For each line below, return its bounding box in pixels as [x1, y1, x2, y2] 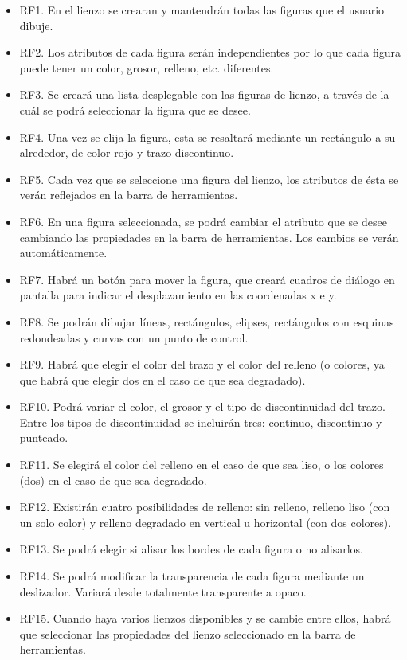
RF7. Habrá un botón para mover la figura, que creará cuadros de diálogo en [19, 271, 395, 287]
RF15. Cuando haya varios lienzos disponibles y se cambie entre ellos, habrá [19, 610, 391, 627]
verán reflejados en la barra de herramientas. [19, 186, 238, 203]
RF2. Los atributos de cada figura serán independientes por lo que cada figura [19, 44, 401, 61]
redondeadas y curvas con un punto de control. [19, 329, 249, 346]
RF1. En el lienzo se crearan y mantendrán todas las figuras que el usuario [19, 2, 385, 18]
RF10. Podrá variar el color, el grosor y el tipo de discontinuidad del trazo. [19, 398, 385, 415]
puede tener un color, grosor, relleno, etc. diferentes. [19, 59, 274, 76]
